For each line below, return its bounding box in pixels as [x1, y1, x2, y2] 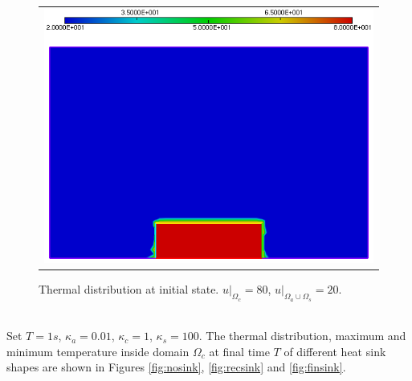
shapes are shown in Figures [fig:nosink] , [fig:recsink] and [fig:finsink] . [6, 359, 346, 375]
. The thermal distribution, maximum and [198, 327, 406, 344]
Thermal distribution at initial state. [39, 281, 219, 298]
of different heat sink [284, 342, 386, 359]
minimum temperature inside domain [6, 342, 190, 359]
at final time [209, 342, 270, 359]
